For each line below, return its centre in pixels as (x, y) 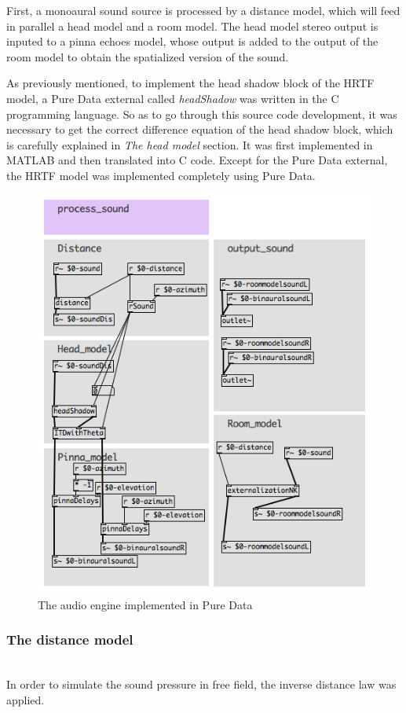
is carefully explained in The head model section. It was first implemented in (190, 144)
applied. (26, 699)
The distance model (70, 639)
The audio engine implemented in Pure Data (145, 604)
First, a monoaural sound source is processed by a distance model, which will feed (203, 10)
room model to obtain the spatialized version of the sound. (148, 56)
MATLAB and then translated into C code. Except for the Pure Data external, (197, 160)
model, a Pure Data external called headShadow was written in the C (173, 98)
